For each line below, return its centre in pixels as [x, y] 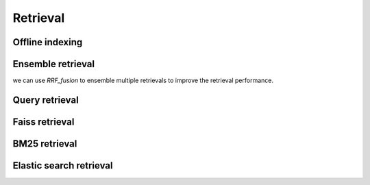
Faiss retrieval [44, 122]
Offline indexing [48, 42]
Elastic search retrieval [63, 165]
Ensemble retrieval [54, 64]
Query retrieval [46, 100]
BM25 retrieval [45, 144]
